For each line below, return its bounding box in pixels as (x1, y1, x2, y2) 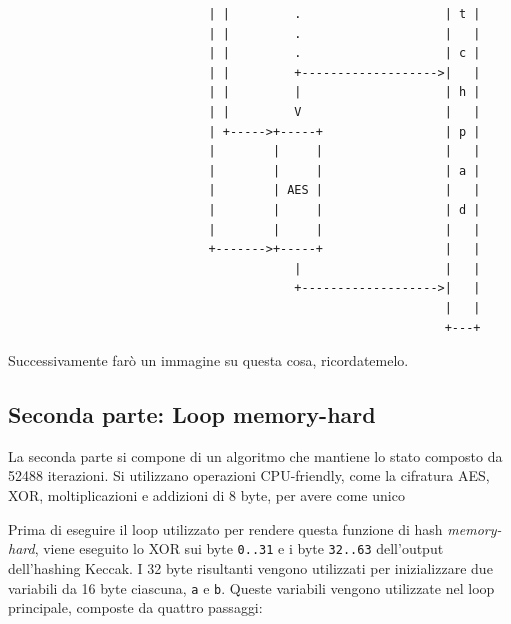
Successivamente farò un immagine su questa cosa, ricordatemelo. (8, 350, 409, 371)
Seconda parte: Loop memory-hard (8, 399, 376, 430)
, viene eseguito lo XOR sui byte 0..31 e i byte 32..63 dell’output (34, 538, 444, 559)
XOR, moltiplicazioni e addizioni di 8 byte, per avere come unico (8, 485, 405, 506)
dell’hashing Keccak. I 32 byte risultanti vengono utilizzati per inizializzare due (8, 557, 493, 578)
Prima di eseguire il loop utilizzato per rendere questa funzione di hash (8, 518, 443, 539)
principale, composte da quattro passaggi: (8, 597, 263, 618)
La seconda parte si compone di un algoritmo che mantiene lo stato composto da (8, 445, 503, 466)
